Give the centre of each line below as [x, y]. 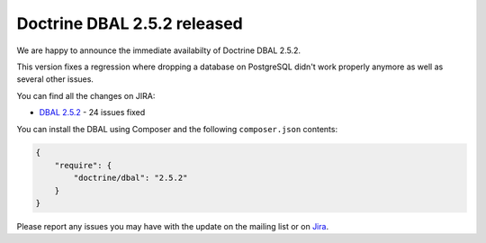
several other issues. [55, 79]
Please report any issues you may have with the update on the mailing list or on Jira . [172, 227]
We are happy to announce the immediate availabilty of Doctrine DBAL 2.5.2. [159, 50]
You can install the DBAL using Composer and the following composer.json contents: [177, 129]
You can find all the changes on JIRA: [86, 95]
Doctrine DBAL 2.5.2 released [130, 23]
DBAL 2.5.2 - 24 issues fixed [92, 112]
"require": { [83, 165]
